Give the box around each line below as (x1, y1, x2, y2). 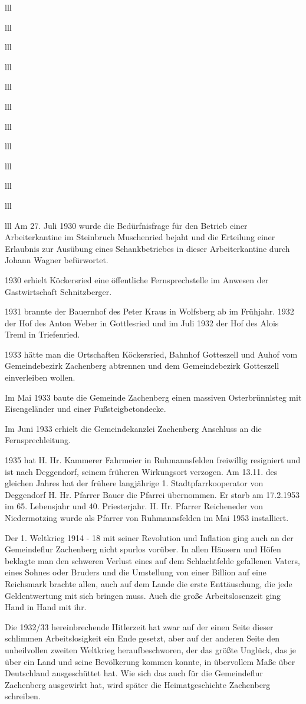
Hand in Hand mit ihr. (5, 601, 87, 613)
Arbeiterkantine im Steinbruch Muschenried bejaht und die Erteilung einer (5, 231, 275, 243)
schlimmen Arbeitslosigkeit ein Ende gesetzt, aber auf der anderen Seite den (5, 632, 280, 644)
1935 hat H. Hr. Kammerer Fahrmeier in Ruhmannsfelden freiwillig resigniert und (5, 454, 301, 466)
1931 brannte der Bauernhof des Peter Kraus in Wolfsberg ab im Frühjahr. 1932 (5, 305, 294, 317)
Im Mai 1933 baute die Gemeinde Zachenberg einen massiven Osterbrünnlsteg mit (5, 391, 302, 403)
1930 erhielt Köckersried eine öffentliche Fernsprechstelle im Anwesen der (5, 273, 269, 286)
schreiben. (5, 690, 41, 702)
